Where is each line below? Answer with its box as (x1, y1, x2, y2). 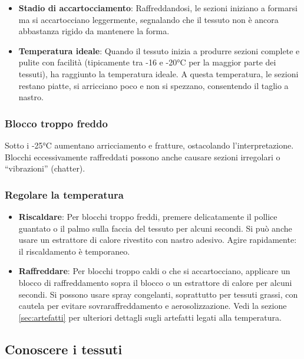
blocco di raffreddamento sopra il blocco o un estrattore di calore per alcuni (18, 276, 292, 288)
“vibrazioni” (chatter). (5, 162, 85, 174)
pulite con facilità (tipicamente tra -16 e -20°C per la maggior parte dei (18, 56, 276, 68)
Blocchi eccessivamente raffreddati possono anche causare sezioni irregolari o (5, 150, 280, 163)
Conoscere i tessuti (5, 340, 123, 358)
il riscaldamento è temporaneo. (18, 245, 130, 257)
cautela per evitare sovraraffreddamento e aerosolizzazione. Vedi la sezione (18, 299, 287, 312)
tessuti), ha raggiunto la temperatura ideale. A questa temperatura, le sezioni (18, 67, 299, 80)
